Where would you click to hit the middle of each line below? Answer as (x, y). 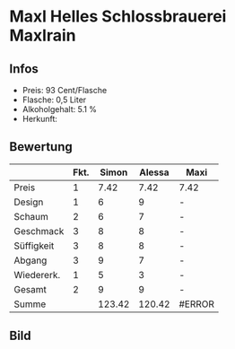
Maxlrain (43, 35)
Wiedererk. (37, 275)
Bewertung (41, 147)
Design (29, 202)
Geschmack (39, 231)
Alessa (154, 172)
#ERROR (197, 304)
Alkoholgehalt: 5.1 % (59, 109)
